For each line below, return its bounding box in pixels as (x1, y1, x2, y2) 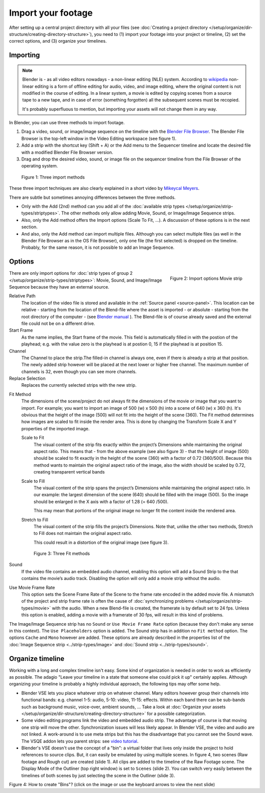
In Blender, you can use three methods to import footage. (9, 120, 125, 126)
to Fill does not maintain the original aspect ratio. (33, 530, 132, 536)
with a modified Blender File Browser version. (21, 149, 113, 155)
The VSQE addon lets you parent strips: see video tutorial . (21, 738, 139, 744)
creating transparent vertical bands (33, 469, 105, 475)
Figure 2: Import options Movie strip (170, 275, 242, 282)
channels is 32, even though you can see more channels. (21, 369, 137, 374)
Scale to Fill (21, 478, 45, 484)
